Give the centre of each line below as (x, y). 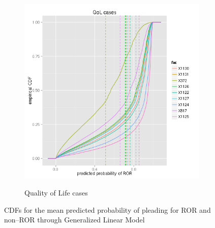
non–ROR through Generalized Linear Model (74, 220)
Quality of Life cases (56, 193)
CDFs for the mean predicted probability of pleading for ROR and (107, 209)
